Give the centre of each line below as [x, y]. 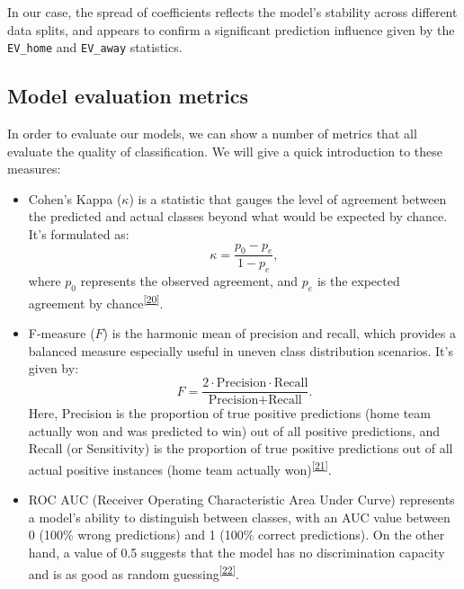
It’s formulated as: [79, 234]
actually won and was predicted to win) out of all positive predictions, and [234, 430]
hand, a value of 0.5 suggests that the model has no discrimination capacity [236, 552]
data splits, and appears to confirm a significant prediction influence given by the [231, 29]
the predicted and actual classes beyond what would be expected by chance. [238, 216]
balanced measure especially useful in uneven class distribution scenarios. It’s [241, 350]
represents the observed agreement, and [189, 281]
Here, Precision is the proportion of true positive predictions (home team [229, 413]
